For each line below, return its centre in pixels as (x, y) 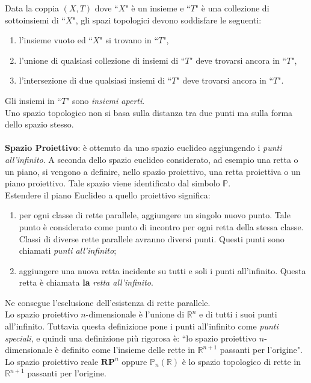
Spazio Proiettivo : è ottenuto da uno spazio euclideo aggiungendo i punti (143, 148)
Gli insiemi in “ (33, 100)
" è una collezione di (232, 8)
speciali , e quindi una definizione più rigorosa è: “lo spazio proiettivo (131, 338)
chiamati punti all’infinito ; (68, 250)
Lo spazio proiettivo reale (52, 361)
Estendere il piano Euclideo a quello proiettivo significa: (108, 195)
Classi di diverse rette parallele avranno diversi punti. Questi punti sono (152, 238)
